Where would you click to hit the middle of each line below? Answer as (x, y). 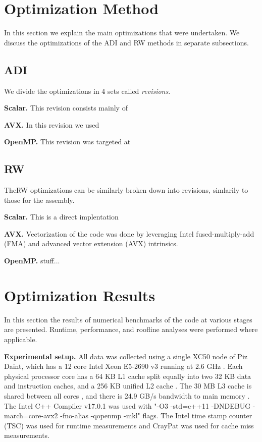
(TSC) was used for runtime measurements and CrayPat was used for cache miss (129, 425)
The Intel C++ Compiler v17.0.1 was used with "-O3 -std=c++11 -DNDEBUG (127, 405)
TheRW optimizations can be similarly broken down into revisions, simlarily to (126, 190)
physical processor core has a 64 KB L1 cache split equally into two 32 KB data (128, 376)
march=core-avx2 (31, 416)
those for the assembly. (39, 200)
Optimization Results (80, 295)
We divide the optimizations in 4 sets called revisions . (87, 91)
